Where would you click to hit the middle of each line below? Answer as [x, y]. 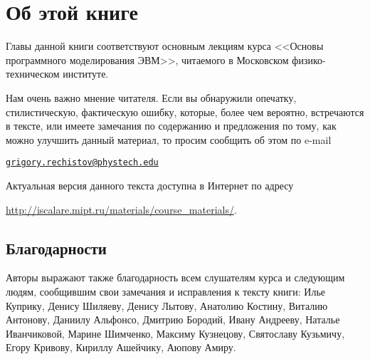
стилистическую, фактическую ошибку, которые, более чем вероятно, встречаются [185, 111]
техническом [33, 74]
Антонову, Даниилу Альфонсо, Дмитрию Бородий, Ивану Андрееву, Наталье [173, 319]
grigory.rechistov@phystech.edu [82, 163]
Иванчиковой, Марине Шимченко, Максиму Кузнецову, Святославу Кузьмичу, [175, 333]
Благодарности [56, 248]
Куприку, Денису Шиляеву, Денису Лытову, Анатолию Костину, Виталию [167, 305]
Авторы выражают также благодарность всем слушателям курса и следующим [175, 277]
